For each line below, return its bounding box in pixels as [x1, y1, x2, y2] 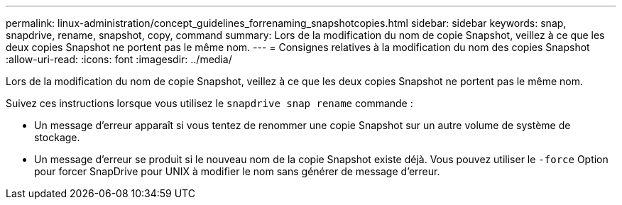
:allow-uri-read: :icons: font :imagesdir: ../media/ [6, 53, 232, 65]
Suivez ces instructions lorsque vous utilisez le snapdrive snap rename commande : [6, 97, 413, 109]
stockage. [34, 131, 80, 143]
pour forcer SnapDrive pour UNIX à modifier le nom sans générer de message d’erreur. [34, 165, 440, 177]
